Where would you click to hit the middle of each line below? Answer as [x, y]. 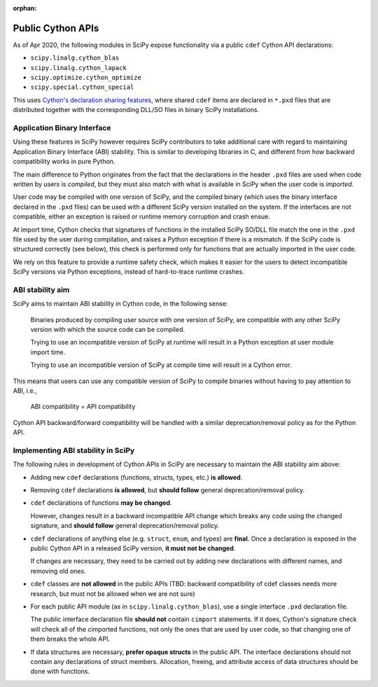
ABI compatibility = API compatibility [83, 407]
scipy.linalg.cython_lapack [79, 68]
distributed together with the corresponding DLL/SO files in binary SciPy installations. [136, 110]
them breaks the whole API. [70, 639]
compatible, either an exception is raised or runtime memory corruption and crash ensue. [142, 216]
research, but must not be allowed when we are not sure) [113, 594]
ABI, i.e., [25, 390]
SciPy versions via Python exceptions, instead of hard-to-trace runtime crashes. [128, 272]
